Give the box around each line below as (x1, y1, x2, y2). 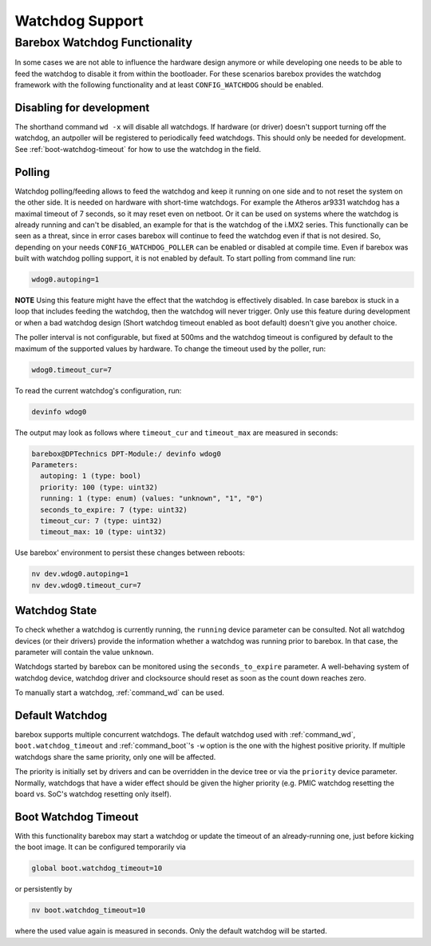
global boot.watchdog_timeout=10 (31, 864, 163, 873)
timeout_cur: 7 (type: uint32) (40, 516, 163, 525)
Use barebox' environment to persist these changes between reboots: (14, 548, 245, 557)
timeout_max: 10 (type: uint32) (40, 528, 167, 537)
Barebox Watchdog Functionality (14, 35, 193, 50)
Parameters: (31, 460, 79, 469)
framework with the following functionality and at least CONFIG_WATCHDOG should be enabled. (14, 80, 324, 90)
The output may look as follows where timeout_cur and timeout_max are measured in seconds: (14, 428, 338, 437)
